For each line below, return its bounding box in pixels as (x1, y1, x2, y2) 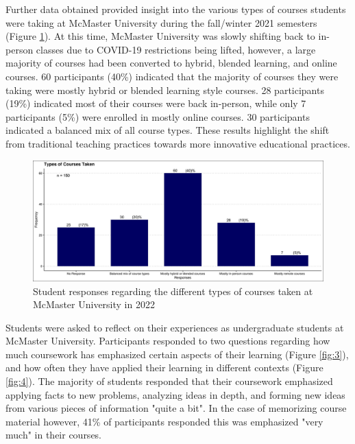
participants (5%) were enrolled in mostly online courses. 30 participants (5, 109, 310, 124)
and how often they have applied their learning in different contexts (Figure (5, 360, 323, 375)
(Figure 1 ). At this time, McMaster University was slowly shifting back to (5, 29, 315, 43)
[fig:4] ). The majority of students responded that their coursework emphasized (5, 374, 333, 388)
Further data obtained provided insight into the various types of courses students (5, 2, 346, 16)
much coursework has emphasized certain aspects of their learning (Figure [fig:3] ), (5, 347, 349, 361)
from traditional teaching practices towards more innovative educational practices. (5, 136, 350, 150)
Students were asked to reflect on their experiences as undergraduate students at (5, 320, 344, 334)
